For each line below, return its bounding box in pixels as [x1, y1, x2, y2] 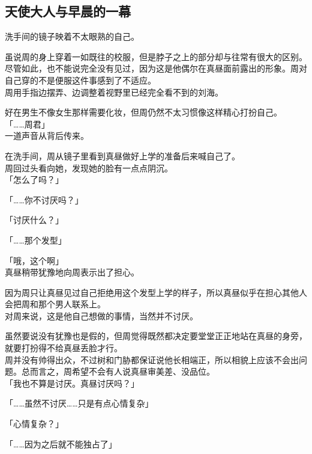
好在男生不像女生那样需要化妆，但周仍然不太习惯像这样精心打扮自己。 [5, 106, 282, 118]
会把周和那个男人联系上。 [5, 298, 106, 310]
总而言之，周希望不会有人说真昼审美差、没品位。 [21, 365, 215, 378]
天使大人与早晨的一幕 [5, 2, 131, 20]
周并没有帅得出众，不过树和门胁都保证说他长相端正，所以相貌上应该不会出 [5, 353, 299, 366]
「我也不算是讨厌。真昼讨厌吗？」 [5, 376, 139, 389]
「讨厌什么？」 [5, 213, 64, 226]
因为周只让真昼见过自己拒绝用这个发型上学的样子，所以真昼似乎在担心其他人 [5, 286, 307, 298]
